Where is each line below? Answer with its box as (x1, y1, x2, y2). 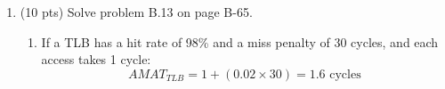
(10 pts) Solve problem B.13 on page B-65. (20, 3, 253, 20)
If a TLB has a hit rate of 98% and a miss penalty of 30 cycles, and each (41, 32, 439, 51)
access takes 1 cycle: (41, 50, 151, 69)
